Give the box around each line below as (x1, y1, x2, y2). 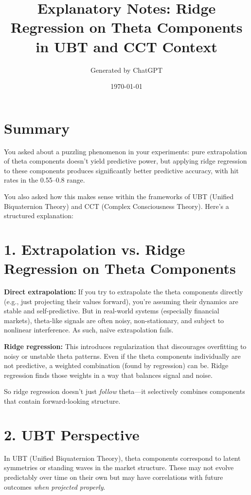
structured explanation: (4, 210, 73, 221)
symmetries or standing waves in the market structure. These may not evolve (4, 462, 234, 473)
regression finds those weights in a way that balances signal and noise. (4, 370, 213, 380)
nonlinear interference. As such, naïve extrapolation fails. (4, 325, 174, 335)
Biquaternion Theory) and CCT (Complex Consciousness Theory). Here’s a (4, 201, 229, 211)
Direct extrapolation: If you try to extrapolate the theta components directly (4, 287, 243, 297)
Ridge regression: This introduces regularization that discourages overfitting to (4, 341, 247, 351)
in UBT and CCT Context (36, 36, 217, 56)
